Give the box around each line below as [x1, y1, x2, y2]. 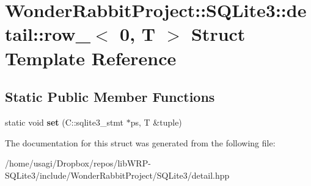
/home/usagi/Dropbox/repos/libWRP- [5, 157, 151, 170]
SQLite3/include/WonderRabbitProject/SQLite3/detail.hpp [5, 168, 230, 181]
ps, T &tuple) [130, 115, 182, 128]
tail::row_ [5, 21, 90, 46]
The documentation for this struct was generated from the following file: [5, 136, 276, 149]
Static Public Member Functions [5, 87, 215, 106]
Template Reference [5, 45, 177, 70]
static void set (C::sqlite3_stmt [5, 115, 124, 128]
